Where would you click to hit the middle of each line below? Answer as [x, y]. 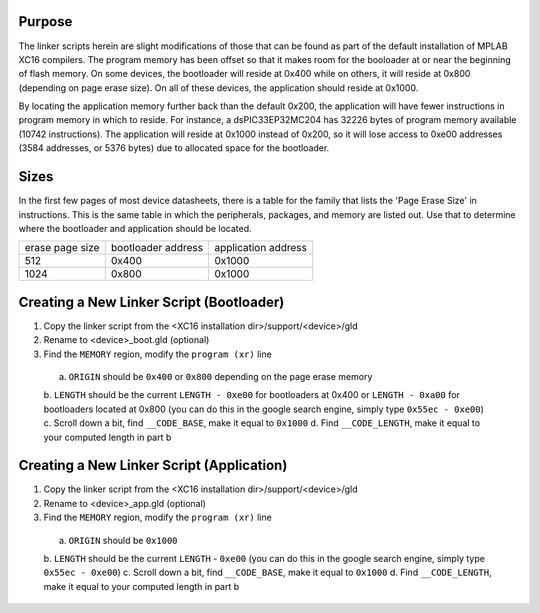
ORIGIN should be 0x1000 [123, 540]
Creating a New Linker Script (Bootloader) [151, 301]
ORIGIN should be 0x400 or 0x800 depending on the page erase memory [220, 377]
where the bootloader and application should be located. [135, 228]
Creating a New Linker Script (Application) [153, 465]
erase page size [62, 248]
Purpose [45, 21]
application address [260, 248]
